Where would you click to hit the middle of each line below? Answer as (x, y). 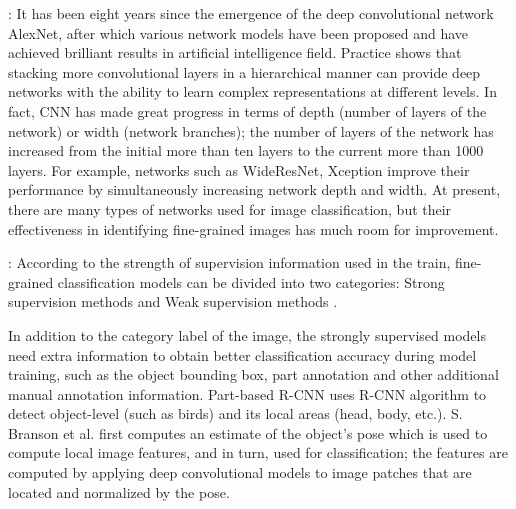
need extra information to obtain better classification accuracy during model (242, 354)
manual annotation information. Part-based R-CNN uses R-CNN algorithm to (247, 393)
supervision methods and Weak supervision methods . (173, 301)
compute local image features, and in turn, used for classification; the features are (258, 452)
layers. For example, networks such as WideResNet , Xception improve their (239, 169)
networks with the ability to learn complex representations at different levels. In (252, 91)
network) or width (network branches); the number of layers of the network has (251, 130)
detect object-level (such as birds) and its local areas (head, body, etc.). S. (235, 413)
